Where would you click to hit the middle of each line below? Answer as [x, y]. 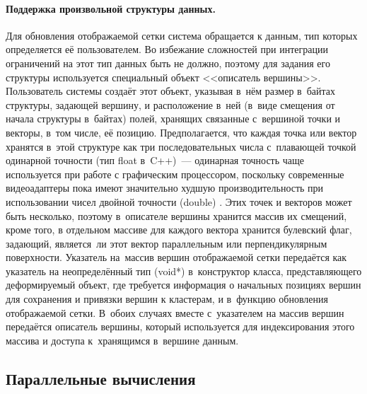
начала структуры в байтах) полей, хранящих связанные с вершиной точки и [173, 118]
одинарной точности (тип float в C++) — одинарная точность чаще [155, 160]
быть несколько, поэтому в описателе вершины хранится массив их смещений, [176, 215]
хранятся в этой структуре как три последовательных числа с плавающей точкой [181, 146]
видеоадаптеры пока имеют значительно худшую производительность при [165, 188]
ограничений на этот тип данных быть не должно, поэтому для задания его [168, 63]
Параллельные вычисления [101, 378]
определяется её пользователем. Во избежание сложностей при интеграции [167, 49]
